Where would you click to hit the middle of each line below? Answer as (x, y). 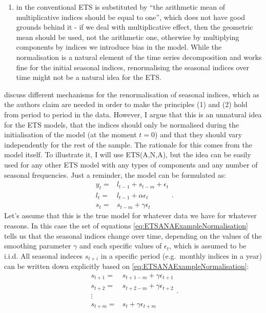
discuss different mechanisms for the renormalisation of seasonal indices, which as (132, 94)
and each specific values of (121, 246)
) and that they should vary (199, 134)
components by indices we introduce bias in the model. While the (119, 47)
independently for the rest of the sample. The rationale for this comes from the (128, 144)
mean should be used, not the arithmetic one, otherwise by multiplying (128, 37)
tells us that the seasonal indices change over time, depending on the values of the (133, 235)
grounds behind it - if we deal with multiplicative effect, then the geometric (135, 27)
